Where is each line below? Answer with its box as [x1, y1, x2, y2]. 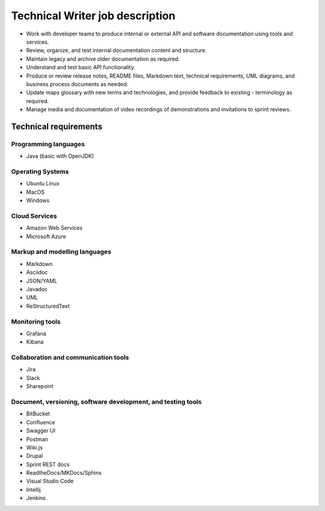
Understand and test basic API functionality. [26, 64, 135, 71]
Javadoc [26, 285, 48, 293]
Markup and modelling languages [11, 247, 111, 256]
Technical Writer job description [11, 9, 176, 22]
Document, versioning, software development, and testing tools [11, 397, 202, 406]
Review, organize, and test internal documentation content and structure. [26, 47, 207, 54]
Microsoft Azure [26, 232, 66, 240]
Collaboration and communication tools [11, 353, 129, 362]
